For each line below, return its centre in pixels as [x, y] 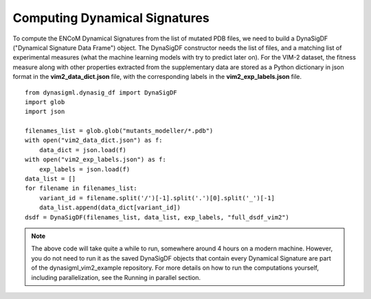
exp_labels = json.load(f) [85, 169]
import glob [45, 102]
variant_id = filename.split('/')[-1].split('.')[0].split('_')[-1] [157, 198]
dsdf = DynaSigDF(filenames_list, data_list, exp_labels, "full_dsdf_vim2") [157, 217]
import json [45, 112]
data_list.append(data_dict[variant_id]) [110, 208]
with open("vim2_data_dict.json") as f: [94, 140]
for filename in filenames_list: [81, 188]
